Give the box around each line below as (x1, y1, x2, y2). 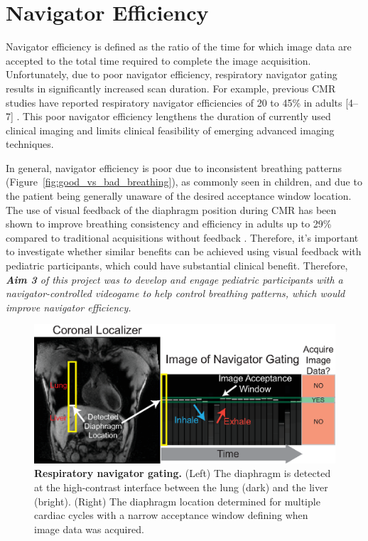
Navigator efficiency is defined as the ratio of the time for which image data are (6, 39, 352, 54)
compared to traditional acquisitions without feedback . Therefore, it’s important (6, 230, 359, 245)
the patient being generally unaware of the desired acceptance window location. (6, 188, 352, 203)
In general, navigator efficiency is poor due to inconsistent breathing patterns (6, 160, 342, 175)
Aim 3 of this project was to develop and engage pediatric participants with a (6, 272, 343, 286)
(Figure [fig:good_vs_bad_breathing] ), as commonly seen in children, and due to (6, 174, 362, 189)
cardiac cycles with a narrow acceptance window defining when (34, 508, 308, 523)
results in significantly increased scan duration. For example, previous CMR (6, 80, 336, 95)
